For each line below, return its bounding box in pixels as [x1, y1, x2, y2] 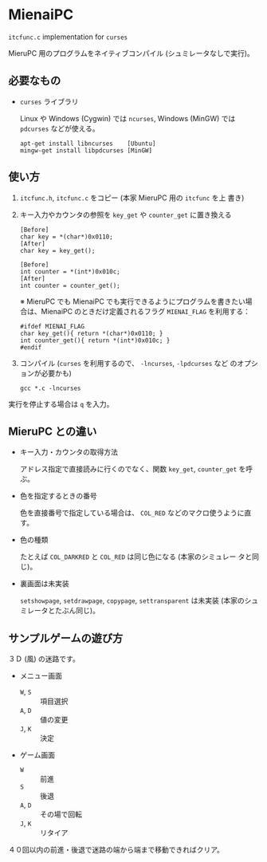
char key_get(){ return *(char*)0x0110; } [19, 329, 163, 337]
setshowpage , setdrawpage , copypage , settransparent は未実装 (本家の [19, 596, 245, 605]
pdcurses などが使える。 [19, 124, 100, 133]
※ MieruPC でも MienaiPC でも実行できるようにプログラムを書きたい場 [19, 297, 253, 306]
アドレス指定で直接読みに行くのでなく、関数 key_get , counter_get [19, 464, 238, 474]
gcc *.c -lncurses [19, 384, 81, 392]
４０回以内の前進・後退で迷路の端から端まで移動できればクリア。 [8, 845, 225, 855]
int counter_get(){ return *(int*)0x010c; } [19, 337, 171, 344]
